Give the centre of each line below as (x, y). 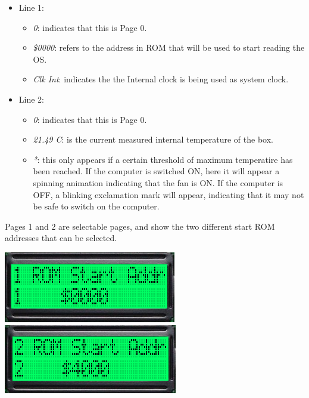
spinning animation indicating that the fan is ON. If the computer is (158, 182)
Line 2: (31, 99)
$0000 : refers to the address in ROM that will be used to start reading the (169, 47)
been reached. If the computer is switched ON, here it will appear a (156, 171)
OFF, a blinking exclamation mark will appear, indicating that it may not (168, 194)
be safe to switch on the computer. (96, 206)
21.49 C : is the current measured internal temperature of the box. (153, 139)
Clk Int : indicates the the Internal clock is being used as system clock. (161, 79)
